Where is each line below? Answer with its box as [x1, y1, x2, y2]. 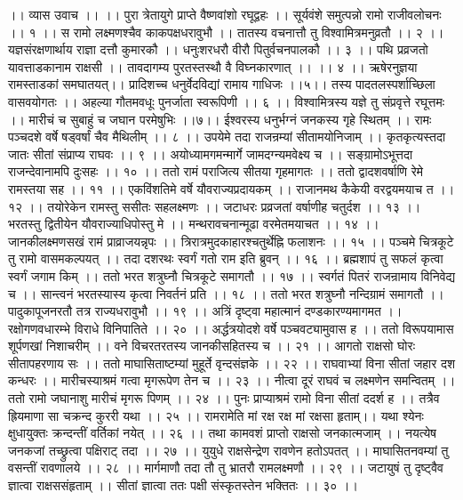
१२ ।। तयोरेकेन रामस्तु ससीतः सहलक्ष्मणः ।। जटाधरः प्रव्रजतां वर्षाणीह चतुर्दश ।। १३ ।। [8, 197, 421, 215]
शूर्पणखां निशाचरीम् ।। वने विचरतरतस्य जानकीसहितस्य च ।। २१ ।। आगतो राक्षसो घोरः [8, 336, 415, 355]
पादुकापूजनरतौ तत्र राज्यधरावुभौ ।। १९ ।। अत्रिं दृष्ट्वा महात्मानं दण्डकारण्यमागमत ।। [8, 302, 403, 320]
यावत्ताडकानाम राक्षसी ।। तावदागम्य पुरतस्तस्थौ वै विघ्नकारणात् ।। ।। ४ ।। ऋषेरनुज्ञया [8, 57, 418, 76]
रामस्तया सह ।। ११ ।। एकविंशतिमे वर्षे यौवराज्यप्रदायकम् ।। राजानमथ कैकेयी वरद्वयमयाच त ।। [8, 179, 455, 198]
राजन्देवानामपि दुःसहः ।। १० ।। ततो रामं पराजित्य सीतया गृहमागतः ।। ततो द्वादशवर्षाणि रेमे [8, 162, 424, 181]
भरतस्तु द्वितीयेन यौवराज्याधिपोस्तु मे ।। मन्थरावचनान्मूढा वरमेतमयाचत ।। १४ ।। [8, 214, 379, 233]
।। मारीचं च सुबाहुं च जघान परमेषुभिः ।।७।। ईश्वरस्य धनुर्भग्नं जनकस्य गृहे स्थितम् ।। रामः [8, 109, 432, 128]
